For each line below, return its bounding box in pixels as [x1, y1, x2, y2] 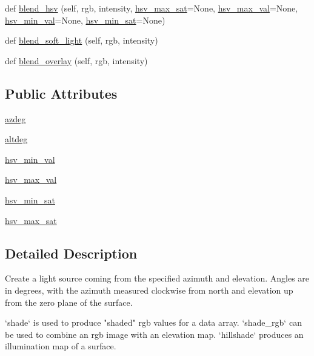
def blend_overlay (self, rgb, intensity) [5, 54, 148, 67]
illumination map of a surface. [5, 340, 116, 352]
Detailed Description [5, 243, 138, 262]
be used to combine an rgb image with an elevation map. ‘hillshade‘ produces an [5, 328, 304, 340]
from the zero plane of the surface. [5, 295, 133, 308]
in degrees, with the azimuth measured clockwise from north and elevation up [5, 283, 293, 296]
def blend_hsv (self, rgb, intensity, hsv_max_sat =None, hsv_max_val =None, [5, 2, 298, 14]
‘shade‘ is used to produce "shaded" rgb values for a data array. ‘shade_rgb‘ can [5, 316, 302, 329]
